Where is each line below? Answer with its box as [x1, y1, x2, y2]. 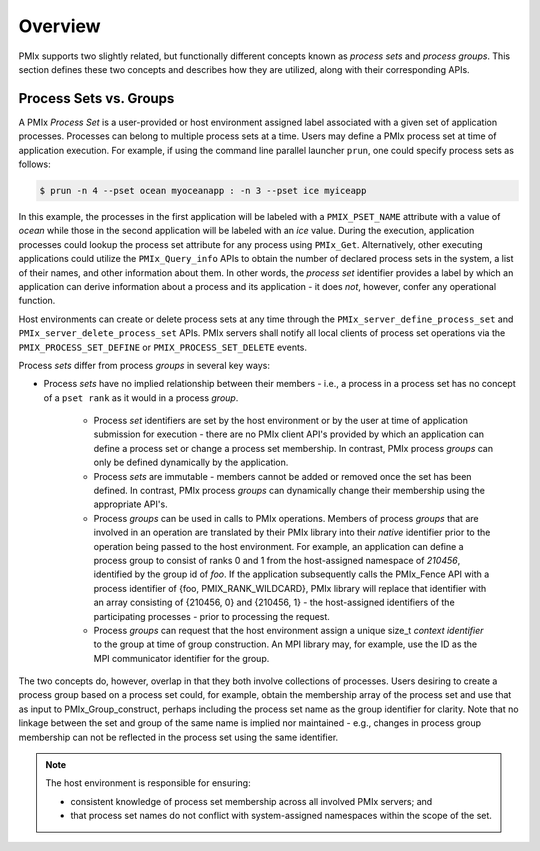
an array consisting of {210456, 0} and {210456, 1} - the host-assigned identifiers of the [93, 596, 455, 609]
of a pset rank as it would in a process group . [43, 391, 239, 404]
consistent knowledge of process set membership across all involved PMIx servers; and [70, 795, 433, 807]
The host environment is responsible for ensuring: [45, 777, 251, 789]
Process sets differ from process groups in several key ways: [18, 359, 270, 371]
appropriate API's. [93, 498, 169, 510]
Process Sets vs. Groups [18, 90, 175, 107]
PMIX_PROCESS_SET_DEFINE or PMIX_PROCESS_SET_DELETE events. [18, 341, 308, 353]
